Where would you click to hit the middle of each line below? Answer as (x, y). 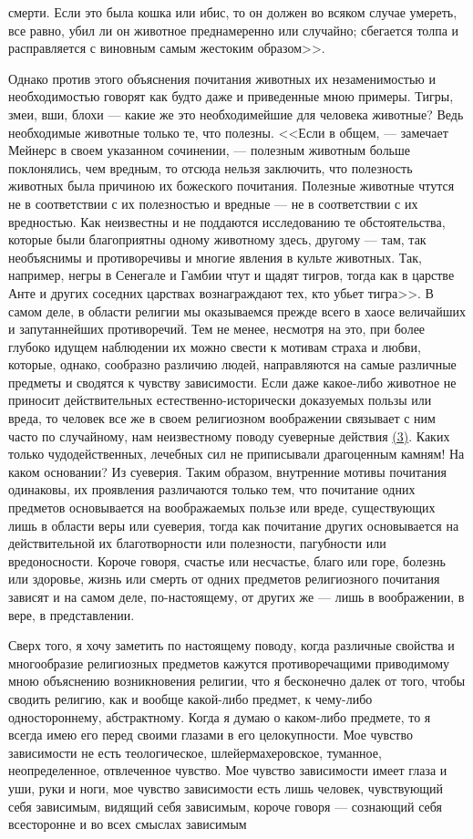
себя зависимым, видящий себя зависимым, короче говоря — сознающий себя (225, 806)
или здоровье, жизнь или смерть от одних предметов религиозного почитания (224, 579)
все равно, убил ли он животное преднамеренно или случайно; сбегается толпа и (234, 30)
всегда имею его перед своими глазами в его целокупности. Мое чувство (211, 735)
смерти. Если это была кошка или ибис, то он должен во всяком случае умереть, (233, 12)
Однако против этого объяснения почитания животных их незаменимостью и (222, 78)
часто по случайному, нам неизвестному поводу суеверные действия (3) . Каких (229, 435)
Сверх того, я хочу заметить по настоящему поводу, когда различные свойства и (231, 645)
